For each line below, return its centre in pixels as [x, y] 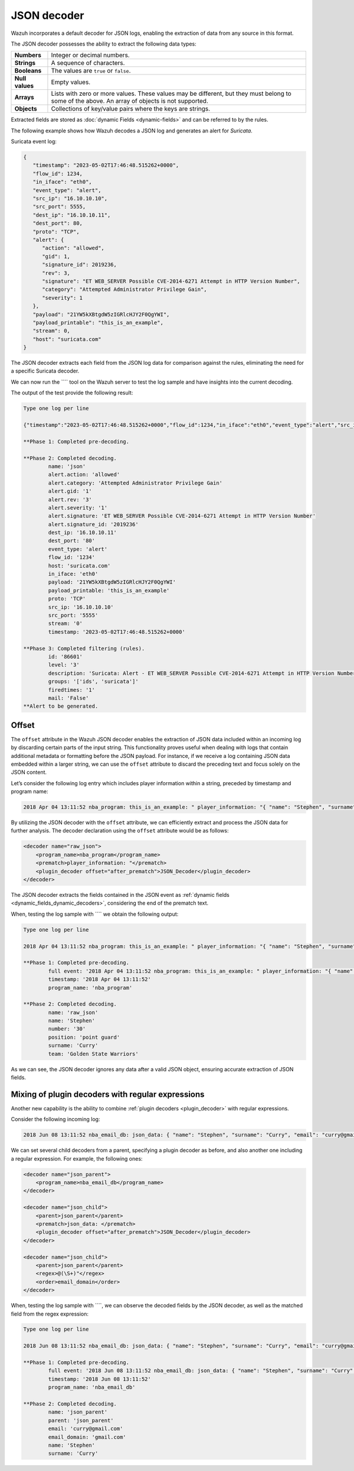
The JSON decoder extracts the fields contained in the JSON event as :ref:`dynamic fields [120, 895]
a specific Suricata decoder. [45, 371]
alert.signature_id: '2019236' [93, 524]
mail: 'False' [68, 698]
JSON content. [29, 772]
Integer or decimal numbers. [90, 55]
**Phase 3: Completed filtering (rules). [84, 648]
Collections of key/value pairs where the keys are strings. [131, 109]
